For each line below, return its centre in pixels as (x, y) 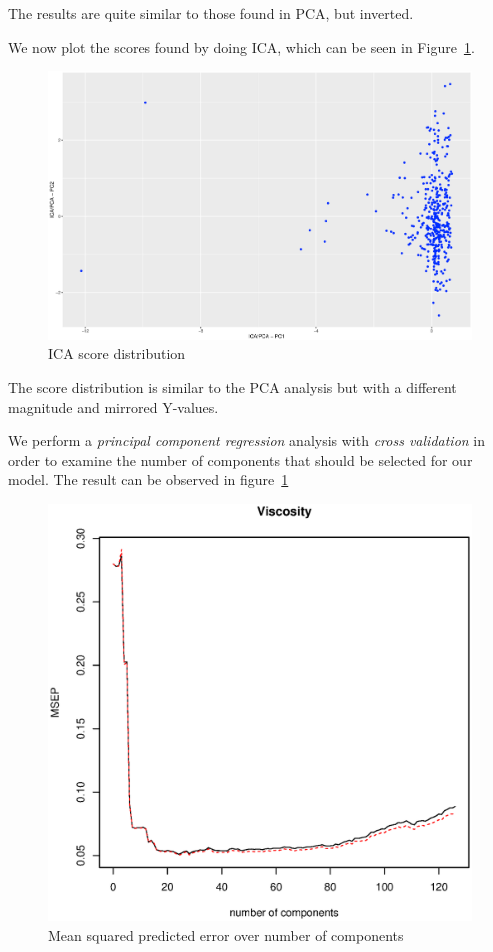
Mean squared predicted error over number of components (226, 934)
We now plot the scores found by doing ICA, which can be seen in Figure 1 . (241, 46)
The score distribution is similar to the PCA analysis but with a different (232, 386)
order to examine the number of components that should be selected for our (240, 459)
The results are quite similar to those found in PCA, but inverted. (211, 13)
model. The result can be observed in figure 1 (148, 479)
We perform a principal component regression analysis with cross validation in (247, 440)
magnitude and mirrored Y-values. (113, 406)
